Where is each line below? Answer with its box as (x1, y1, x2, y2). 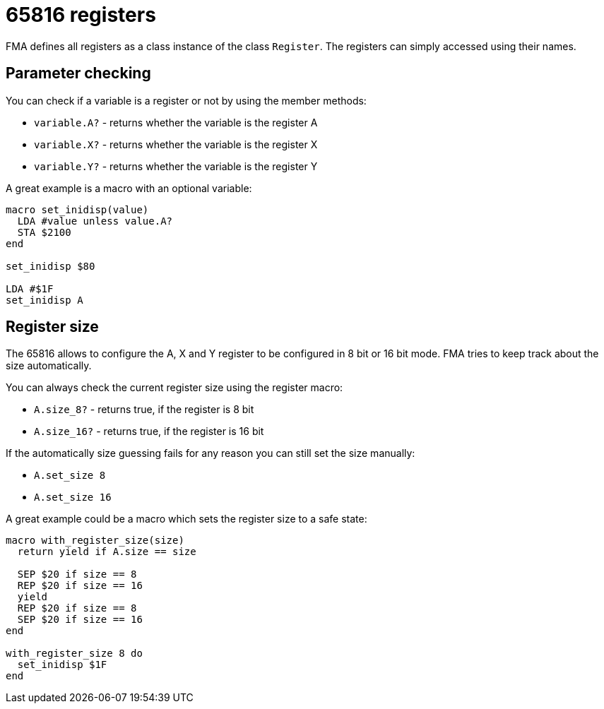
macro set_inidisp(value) (6, 203, 149, 215)
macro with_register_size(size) (6, 535, 184, 547)
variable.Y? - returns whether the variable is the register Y (34, 160, 318, 172)
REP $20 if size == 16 (17, 580, 143, 592)
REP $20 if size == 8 (17, 602, 137, 614)
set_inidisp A (6, 294, 83, 306)
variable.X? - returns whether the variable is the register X (34, 138, 318, 150)
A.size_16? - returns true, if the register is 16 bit (34, 425, 264, 438)
